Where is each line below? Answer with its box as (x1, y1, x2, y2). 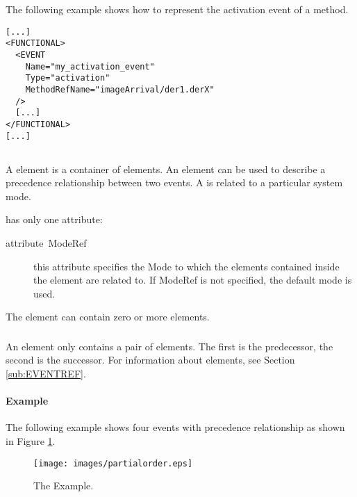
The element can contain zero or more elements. (6, 309, 210, 324)
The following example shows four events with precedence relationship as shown (6, 420, 345, 434)
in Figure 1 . (6, 433, 56, 448)
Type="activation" (25, 73, 110, 83)
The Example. (33, 478, 94, 493)
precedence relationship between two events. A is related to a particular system (6, 175, 343, 190)
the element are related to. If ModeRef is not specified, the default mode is (33, 272, 352, 287)
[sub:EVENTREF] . (6, 366, 86, 380)
